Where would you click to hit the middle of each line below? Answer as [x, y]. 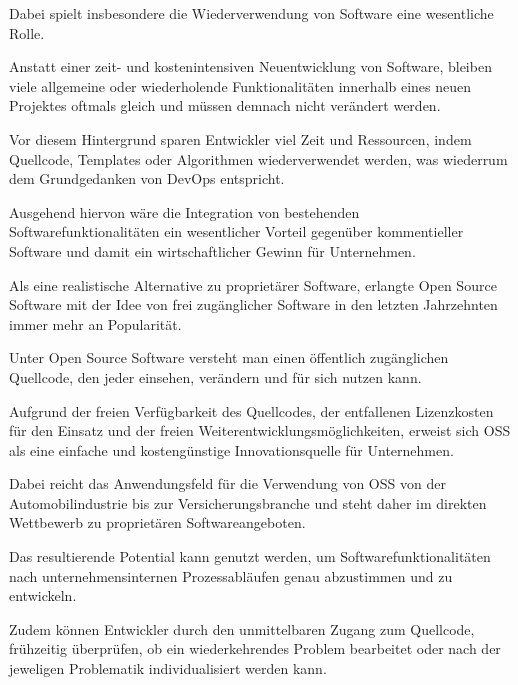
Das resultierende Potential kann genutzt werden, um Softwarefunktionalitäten [250, 556]
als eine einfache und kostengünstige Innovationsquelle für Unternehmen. [231, 449]
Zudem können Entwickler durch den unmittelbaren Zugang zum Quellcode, [242, 628]
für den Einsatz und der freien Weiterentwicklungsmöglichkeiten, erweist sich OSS [260, 430]
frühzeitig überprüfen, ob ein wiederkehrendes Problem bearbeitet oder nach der [255, 648]
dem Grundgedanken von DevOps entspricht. [147, 178]
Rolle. [27, 32]
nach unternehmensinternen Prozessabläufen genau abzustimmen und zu [231, 575]
